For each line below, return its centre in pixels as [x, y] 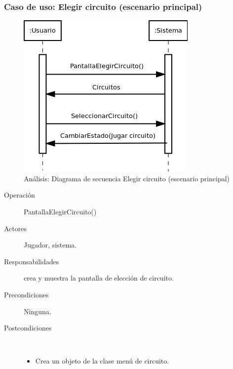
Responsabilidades [32, 261]
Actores [15, 228]
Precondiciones [26, 294]
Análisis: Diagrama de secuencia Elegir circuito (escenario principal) [127, 178]
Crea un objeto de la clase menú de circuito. [102, 361]
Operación [19, 195]
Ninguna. [38, 311]
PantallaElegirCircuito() [60, 211]
